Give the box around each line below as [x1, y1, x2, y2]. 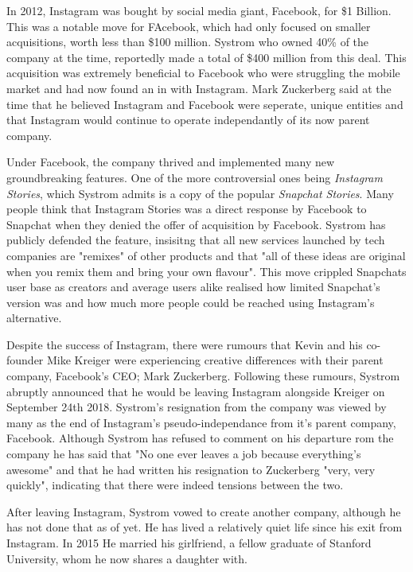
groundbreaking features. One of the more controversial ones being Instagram [6, 169, 383, 185]
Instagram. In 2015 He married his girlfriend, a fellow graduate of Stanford [6, 535, 372, 551]
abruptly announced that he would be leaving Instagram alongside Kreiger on [6, 383, 385, 399]
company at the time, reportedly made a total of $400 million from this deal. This [6, 49, 407, 65]
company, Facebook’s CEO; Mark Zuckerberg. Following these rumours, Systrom [6, 368, 400, 384]
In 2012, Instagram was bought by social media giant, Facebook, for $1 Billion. [6, 2, 392, 18]
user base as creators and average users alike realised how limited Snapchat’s [6, 278, 380, 295]
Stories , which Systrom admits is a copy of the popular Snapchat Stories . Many [6, 185, 394, 201]
